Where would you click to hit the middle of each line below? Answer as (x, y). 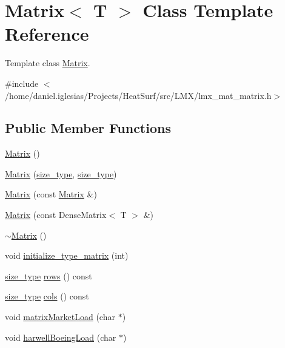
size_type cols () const (47, 296)
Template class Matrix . (48, 63)
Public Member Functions (88, 128)
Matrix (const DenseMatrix (56, 215)
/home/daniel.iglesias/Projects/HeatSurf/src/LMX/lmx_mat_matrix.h (138, 95)
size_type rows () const (49, 275)
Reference (47, 34)
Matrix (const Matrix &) (51, 194)
